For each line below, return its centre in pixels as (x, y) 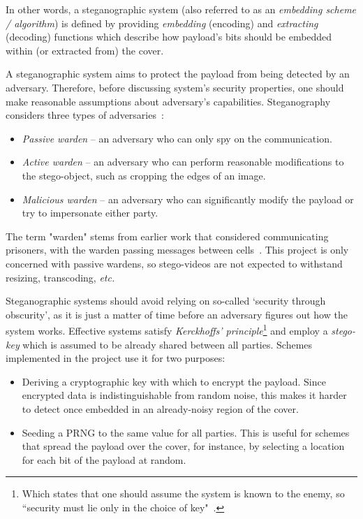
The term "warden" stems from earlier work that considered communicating (167, 236)
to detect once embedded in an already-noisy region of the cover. (160, 408)
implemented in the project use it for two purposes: (116, 358)
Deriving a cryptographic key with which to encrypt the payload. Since (174, 381)
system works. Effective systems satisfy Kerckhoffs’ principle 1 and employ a (167, 329)
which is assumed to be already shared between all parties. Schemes (168, 344)
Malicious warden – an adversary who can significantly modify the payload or (188, 199)
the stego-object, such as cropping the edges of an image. (144, 175)
